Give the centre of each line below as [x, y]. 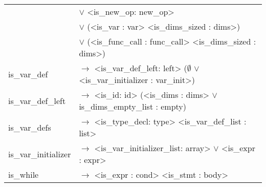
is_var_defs [30, 127]
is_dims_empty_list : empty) [133, 106]
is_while [24, 174]
